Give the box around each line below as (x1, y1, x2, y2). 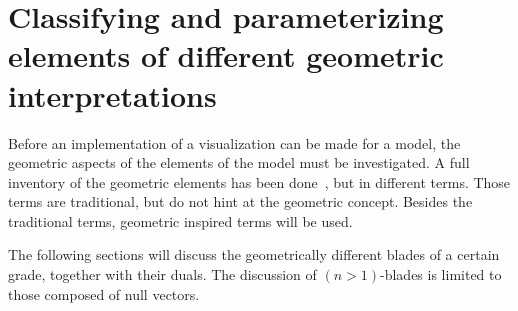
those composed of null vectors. (8, 283, 200, 304)
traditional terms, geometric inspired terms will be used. (8, 210, 353, 231)
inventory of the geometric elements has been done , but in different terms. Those (8, 171, 511, 192)
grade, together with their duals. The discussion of (8, 264, 317, 285)
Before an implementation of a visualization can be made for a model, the (8, 132, 461, 153)
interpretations (8, 74, 217, 115)
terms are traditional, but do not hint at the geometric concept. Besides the (8, 191, 473, 212)
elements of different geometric (8, 35, 444, 76)
